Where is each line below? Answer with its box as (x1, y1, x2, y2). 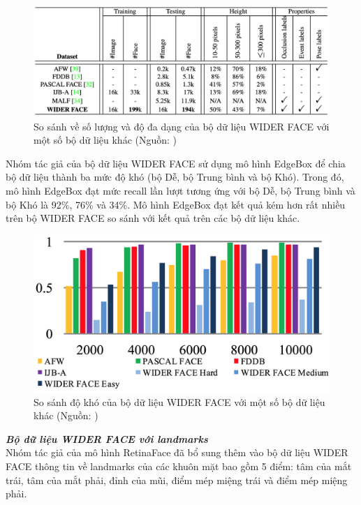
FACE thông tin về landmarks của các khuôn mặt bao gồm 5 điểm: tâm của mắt (6, 458, 352, 473)
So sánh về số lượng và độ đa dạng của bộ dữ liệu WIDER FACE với (34, 119, 330, 133)
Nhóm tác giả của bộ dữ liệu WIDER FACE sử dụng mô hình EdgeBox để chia (6, 156, 346, 170)
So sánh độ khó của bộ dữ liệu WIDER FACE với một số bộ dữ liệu (34, 394, 325, 409)
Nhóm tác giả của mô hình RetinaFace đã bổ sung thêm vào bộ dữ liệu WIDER (6, 445, 348, 460)
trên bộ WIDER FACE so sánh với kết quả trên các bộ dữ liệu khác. (6, 211, 300, 225)
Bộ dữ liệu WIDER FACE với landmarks (6, 431, 208, 446)
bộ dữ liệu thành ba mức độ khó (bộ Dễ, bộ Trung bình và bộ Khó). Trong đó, (6, 169, 344, 184)
